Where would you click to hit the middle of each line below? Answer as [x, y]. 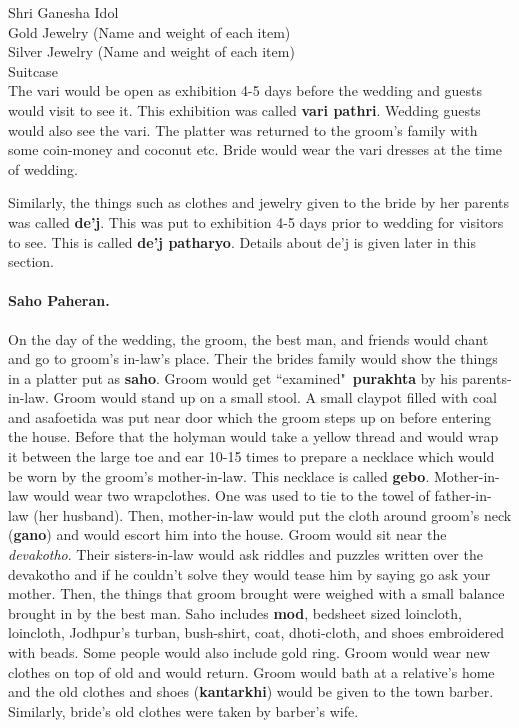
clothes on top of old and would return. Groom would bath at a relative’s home [251, 671]
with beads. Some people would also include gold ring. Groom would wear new [249, 652]
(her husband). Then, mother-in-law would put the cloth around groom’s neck [272, 514]
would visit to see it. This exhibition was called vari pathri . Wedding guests [244, 109]
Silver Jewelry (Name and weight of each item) [151, 51]
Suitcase [33, 70]
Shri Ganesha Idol [63, 12]
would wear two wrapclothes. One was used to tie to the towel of [231, 495]
